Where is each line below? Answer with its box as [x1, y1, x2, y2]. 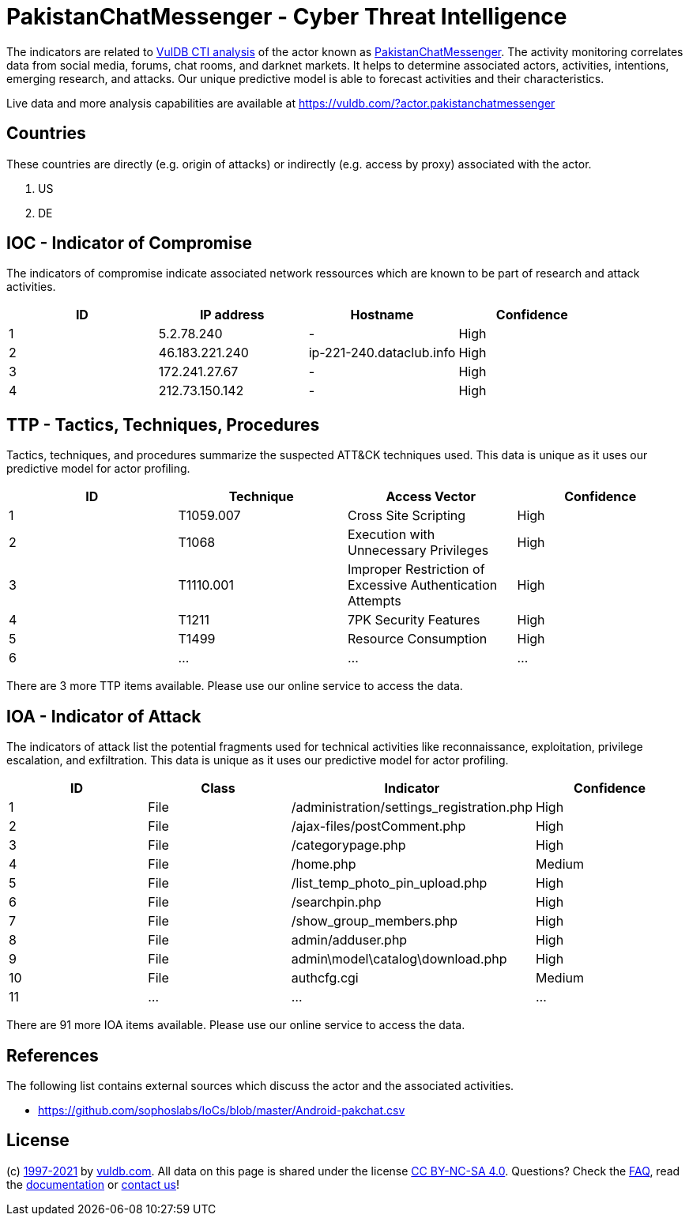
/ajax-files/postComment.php [291, 818, 466, 835]
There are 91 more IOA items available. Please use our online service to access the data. [6, 1018, 465, 1032]
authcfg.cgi [291, 970, 359, 986]
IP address [199, 307, 265, 323]
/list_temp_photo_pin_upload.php [291, 875, 488, 892]
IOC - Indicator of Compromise [6, 233, 252, 254]
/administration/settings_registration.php [291, 799, 533, 816]
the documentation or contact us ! [6, 1177, 179, 1191]
